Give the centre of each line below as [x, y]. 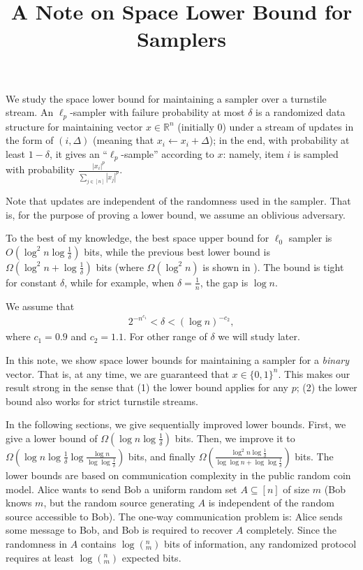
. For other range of [165, 336]
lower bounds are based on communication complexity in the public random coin [178, 475]
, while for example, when [119, 282]
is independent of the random [271, 503]
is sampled [316, 153]
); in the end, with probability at [279, 140]
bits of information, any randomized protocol [260, 543]
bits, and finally [162, 456]
